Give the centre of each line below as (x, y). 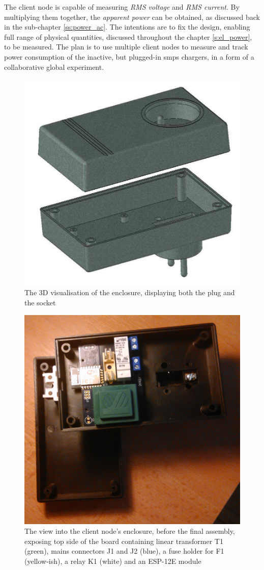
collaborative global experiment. (54, 67)
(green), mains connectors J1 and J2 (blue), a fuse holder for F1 (124, 551)
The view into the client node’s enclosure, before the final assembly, (130, 531)
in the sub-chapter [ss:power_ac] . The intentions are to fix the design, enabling (127, 27)
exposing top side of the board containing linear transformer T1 (124, 541)
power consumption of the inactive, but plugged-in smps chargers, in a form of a (129, 56)
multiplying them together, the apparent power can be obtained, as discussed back (132, 17)
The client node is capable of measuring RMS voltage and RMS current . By (122, 7)
